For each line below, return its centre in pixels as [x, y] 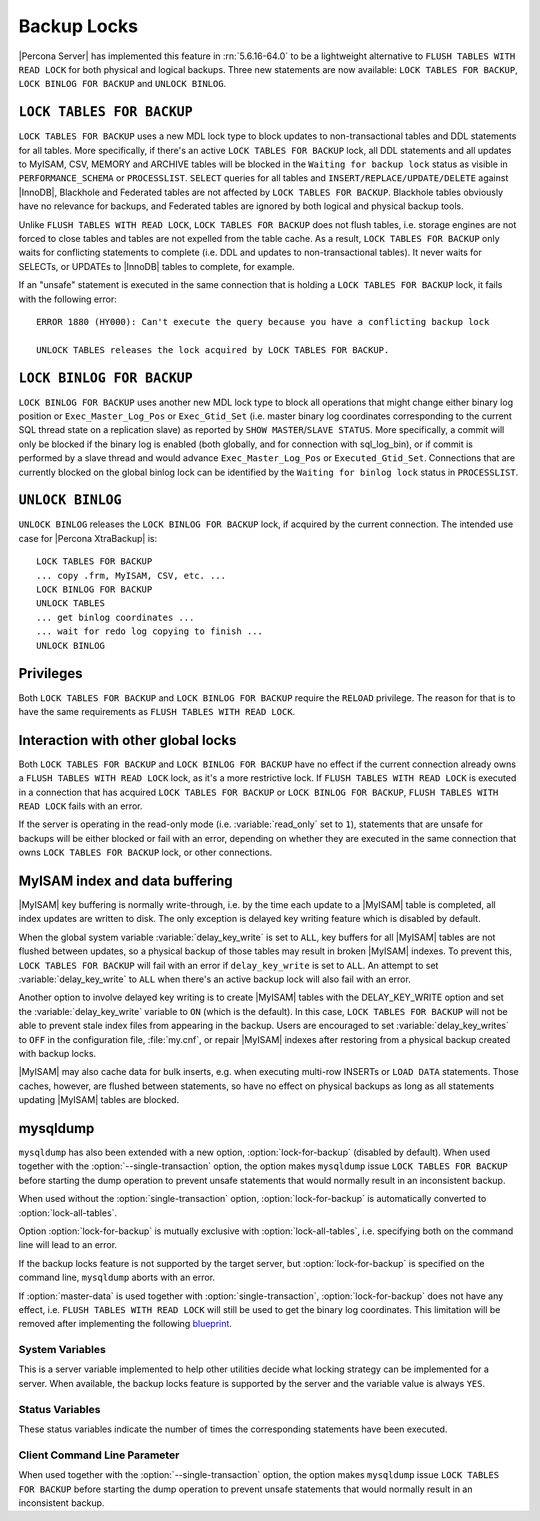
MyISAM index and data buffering [126, 880]
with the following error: [67, 299]
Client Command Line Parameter [99, 1455]
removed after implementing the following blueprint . [125, 1324]
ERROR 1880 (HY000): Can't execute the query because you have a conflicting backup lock [263, 321]
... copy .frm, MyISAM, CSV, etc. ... [131, 575]
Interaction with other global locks [127, 740]
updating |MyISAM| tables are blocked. [99, 1100]
